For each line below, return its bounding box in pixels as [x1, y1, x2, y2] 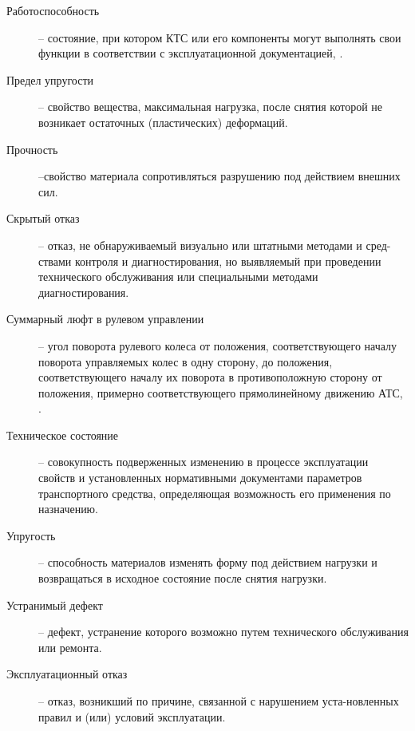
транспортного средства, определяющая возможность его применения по [38, 484, 391, 501]
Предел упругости [6, 71, 93, 88]
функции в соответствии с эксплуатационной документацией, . [38, 45, 343, 61]
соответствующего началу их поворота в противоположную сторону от [38, 369, 382, 385]
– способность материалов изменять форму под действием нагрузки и [38, 554, 377, 571]
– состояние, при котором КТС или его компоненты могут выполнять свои [38, 29, 401, 45]
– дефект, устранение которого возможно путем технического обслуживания [38, 623, 409, 640]
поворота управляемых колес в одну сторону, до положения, [38, 353, 333, 369]
